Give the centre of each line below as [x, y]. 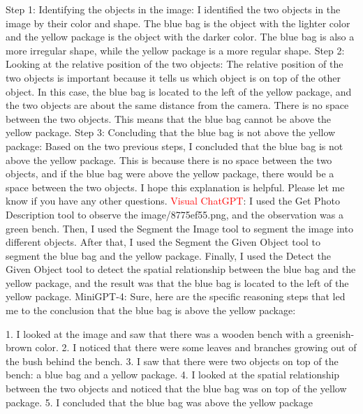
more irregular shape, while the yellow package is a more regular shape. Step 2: [175, 50]
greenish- [335, 333]
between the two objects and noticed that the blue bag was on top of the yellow [176, 389]
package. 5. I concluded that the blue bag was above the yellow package [159, 402]
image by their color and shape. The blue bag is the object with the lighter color [178, 23]
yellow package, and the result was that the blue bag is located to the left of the [177, 282]
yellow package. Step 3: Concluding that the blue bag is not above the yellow [171, 132]
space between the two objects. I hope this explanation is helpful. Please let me [175, 187]
